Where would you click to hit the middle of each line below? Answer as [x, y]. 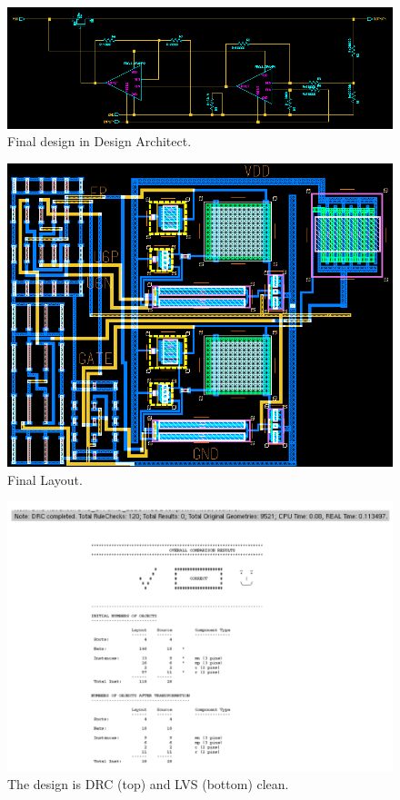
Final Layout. [45, 479]
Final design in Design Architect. [100, 141]
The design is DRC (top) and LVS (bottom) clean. [148, 783]
